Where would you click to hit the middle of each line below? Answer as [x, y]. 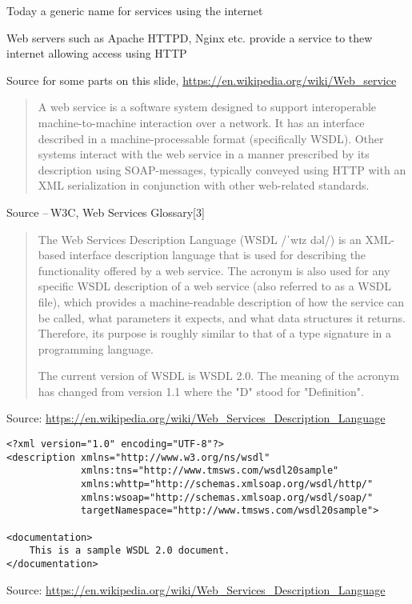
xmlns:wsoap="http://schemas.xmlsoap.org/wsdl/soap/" [227, 497]
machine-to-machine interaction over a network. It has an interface [201, 122]
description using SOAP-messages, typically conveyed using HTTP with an [222, 169]
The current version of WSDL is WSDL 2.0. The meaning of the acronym [218, 376]
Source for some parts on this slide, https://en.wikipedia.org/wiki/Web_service [202, 80]
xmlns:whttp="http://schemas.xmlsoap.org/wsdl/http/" [227, 484]
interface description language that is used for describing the [218, 255]
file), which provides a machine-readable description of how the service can [221, 301]
